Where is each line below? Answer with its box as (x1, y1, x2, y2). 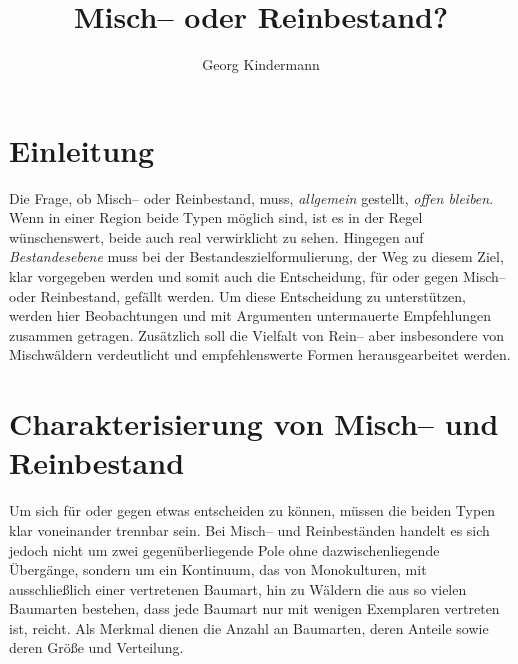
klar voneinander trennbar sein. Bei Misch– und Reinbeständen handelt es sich (9, 519, 490, 540)
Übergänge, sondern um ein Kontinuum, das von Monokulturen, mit (9, 559, 427, 580)
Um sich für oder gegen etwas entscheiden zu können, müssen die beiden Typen (9, 500, 496, 521)
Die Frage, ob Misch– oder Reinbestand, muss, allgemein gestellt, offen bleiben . (9, 187, 494, 208)
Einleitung (9, 129, 155, 170)
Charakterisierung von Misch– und (9, 403, 499, 444)
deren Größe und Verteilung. (9, 637, 184, 658)
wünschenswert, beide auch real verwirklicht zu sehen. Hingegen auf (9, 226, 424, 247)
